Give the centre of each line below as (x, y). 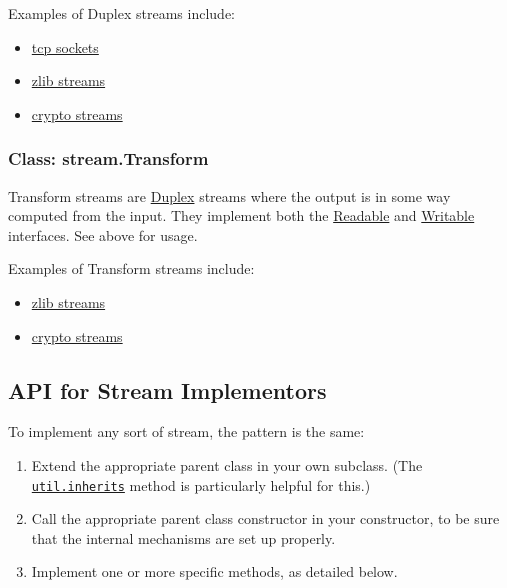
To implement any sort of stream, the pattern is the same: (186, 431)
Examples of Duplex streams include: (121, 13)
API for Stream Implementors (167, 389)
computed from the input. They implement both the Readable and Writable (241, 215)
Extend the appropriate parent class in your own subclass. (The (227, 464)
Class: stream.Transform (108, 158)
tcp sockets (65, 46)
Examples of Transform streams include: (131, 268)
